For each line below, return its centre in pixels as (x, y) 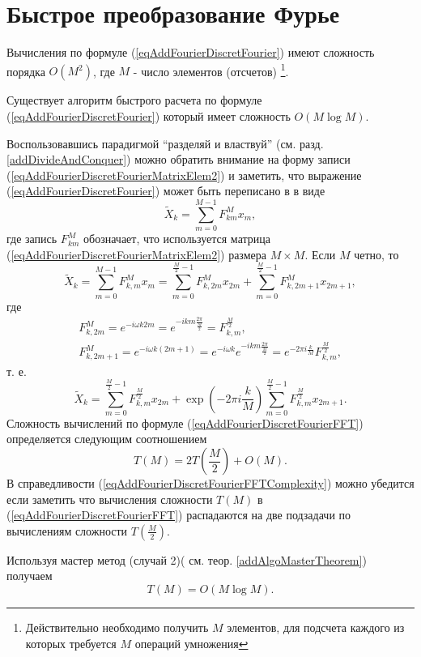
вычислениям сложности (67, 530)
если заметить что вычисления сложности (110, 499)
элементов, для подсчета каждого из (316, 627)
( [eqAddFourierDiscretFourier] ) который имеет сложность (149, 115)
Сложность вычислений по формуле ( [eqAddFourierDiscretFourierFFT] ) (185, 422)
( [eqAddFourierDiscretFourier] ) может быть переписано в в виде (166, 191)
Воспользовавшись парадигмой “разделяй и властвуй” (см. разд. (165, 143)
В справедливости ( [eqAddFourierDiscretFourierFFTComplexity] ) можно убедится (210, 483)
